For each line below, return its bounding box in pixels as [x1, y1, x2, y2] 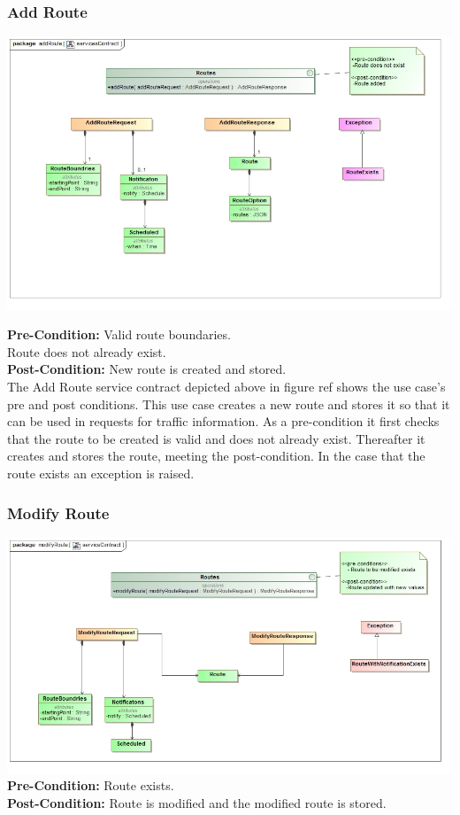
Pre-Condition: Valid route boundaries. [7, 325, 231, 344]
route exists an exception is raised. [7, 464, 195, 482]
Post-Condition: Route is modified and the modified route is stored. [7, 794, 387, 811]
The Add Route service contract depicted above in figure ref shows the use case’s [7, 377, 446, 396]
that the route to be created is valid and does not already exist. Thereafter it [7, 429, 425, 447]
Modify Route [7, 501, 110, 524]
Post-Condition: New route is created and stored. [7, 360, 287, 378]
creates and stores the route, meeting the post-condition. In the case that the [7, 446, 425, 465]
